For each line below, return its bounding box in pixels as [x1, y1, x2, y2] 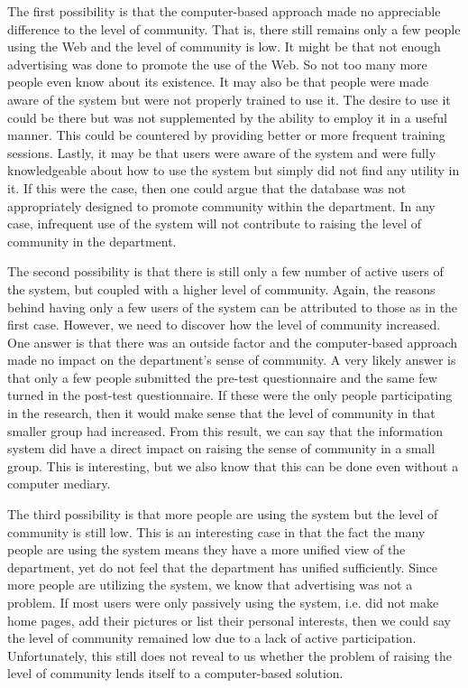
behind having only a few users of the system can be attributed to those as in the [7, 297, 458, 316]
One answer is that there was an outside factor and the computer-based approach [7, 332, 458, 351]
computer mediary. [7, 474, 111, 493]
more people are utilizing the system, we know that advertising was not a [7, 575, 413, 594]
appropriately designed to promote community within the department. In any [7, 196, 436, 215]
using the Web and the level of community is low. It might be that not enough [7, 37, 441, 56]
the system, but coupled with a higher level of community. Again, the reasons [7, 279, 436, 298]
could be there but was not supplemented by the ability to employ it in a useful [7, 107, 447, 126]
